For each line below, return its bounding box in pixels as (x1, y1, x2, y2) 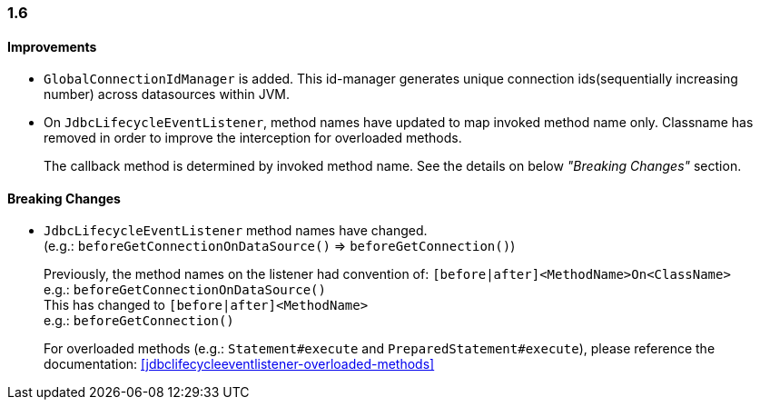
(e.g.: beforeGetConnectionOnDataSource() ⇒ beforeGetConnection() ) (44, 238, 516, 254)
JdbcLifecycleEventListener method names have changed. (44, 223, 428, 239)
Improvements (7, 38, 97, 55)
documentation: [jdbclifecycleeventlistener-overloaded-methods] (44, 356, 435, 372)
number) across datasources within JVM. (44, 86, 291, 103)
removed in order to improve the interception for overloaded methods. (44, 130, 462, 146)
